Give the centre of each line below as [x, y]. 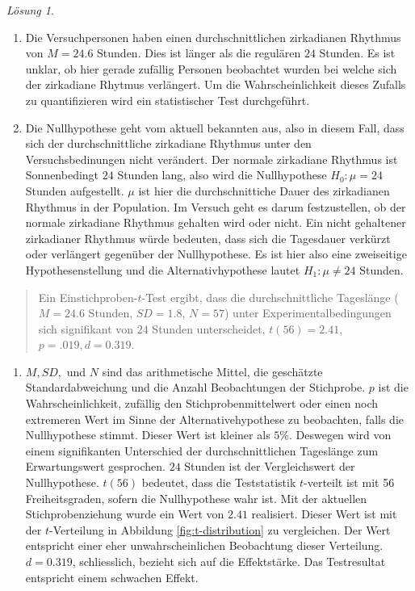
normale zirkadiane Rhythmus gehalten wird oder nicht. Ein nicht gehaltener [216, 222]
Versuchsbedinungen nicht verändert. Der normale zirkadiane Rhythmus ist [212, 159]
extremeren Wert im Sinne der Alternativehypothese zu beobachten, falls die [214, 419]
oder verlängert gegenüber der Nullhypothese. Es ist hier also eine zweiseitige [216, 254]
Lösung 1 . [30, 10]
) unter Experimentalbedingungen [308, 313]
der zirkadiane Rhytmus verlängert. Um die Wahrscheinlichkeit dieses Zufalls [216, 84]
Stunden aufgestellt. [75, 190]
